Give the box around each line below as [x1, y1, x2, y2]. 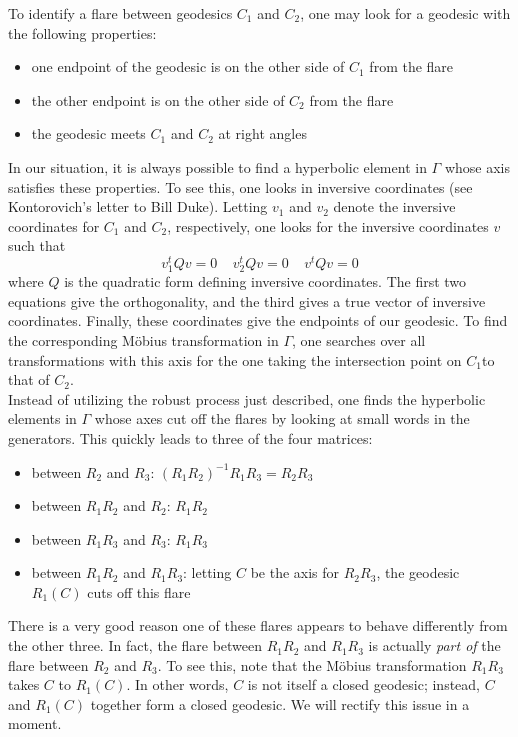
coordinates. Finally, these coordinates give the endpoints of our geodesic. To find [8, 310, 508, 331]
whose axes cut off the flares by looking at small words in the [94, 408, 470, 429]
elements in [8, 408, 77, 429]
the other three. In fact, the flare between [8, 635, 263, 656]
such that [8, 235, 66, 256]
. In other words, [126, 674, 229, 695]
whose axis [444, 156, 510, 177]
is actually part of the [368, 635, 501, 656]
